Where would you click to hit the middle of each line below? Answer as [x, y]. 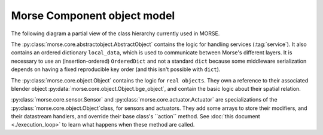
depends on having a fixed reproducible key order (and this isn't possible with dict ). [116, 69]
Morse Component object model [93, 16]
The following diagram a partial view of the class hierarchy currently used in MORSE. [115, 33]
